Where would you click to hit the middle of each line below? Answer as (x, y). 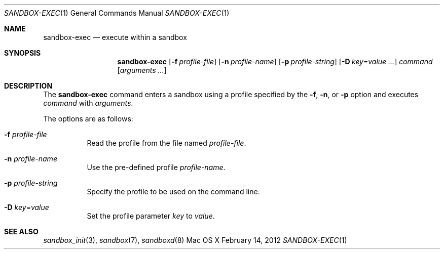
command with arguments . (88, 103)
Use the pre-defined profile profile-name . (156, 167)
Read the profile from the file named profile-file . (166, 143)
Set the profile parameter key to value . (151, 216)
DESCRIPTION (28, 86)
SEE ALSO (21, 231)
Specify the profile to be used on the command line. (173, 192)
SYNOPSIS (23, 53)
